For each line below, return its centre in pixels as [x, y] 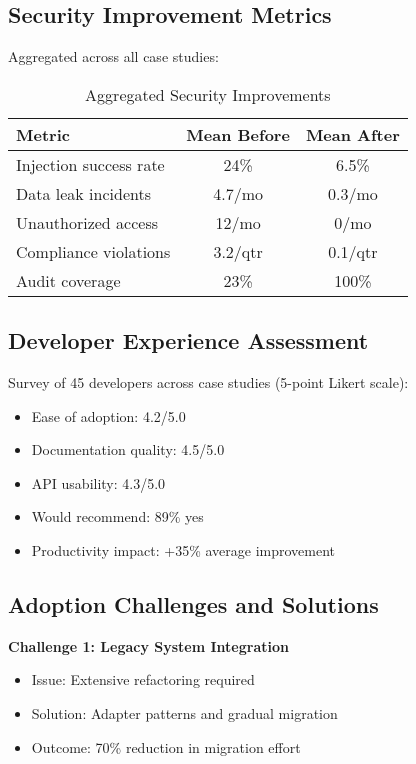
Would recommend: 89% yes [117, 516]
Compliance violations [93, 251]
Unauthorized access [87, 222]
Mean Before [238, 134]
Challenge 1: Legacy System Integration [148, 645]
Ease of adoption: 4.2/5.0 [108, 415]
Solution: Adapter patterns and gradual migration [184, 712]
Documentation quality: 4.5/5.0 [128, 449]
